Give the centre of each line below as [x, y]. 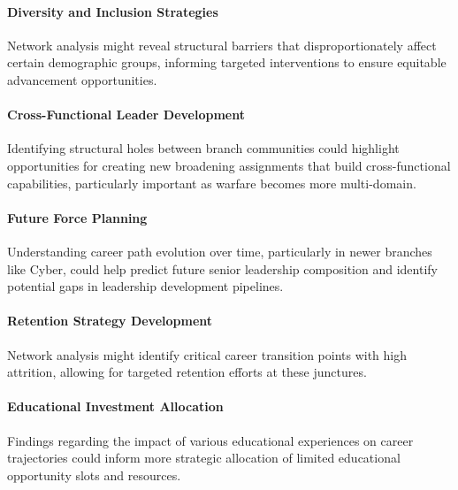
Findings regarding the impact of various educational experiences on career [210, 440]
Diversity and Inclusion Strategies [113, 11]
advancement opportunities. [82, 79]
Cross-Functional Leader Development [126, 115]
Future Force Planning [77, 217]
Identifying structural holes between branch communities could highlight [203, 148]
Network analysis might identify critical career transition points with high [207, 354]
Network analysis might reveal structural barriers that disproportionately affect [222, 45]
